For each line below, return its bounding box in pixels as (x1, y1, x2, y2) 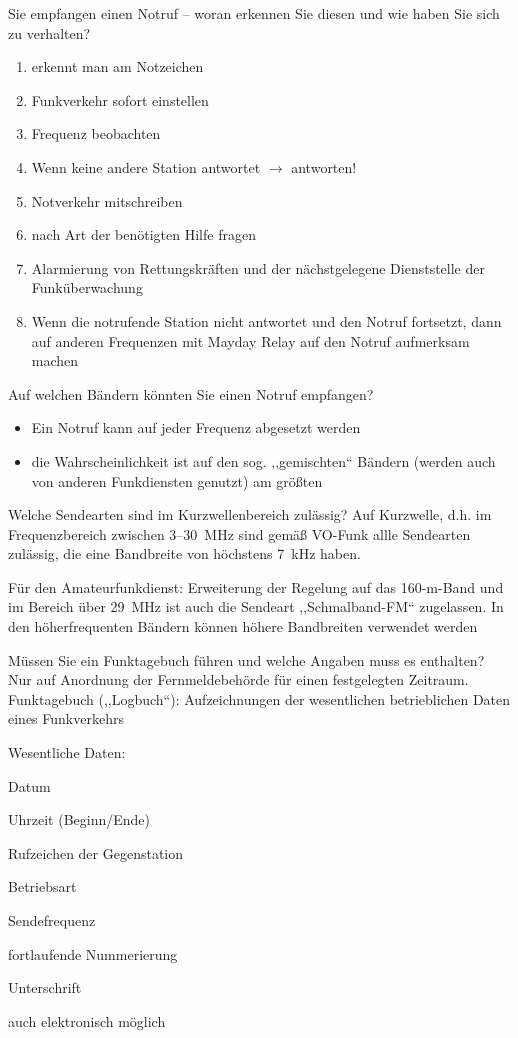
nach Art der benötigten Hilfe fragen (31, 224, 256, 245)
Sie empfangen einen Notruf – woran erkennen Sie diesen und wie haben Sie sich (8, 3, 500, 23)
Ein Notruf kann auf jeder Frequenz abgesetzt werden (31, 417, 361, 438)
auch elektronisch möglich (8, 1010, 166, 1031)
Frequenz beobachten (31, 123, 161, 144)
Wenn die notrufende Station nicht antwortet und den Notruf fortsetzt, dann (31, 310, 502, 331)
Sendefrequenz (8, 910, 96, 930)
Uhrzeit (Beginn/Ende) (8, 809, 151, 830)
